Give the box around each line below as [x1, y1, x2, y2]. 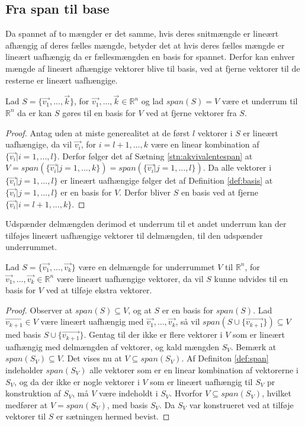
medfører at [5, 398, 48, 411]
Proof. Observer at [5, 303, 73, 316]
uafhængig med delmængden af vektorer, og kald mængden [5, 340, 219, 353]
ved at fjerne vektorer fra [146, 106, 237, 118]
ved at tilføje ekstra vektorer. [46, 284, 152, 296]
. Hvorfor [169, 387, 203, 399]
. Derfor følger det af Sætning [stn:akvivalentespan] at [57, 149, 253, 162]
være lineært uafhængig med [40, 315, 144, 328]
